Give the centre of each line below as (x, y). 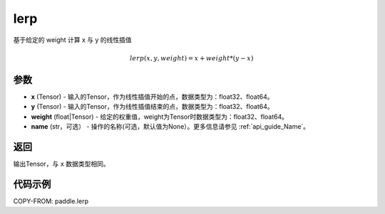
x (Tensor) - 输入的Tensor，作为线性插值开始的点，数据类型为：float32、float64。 (152, 97)
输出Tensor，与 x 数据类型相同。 (61, 164)
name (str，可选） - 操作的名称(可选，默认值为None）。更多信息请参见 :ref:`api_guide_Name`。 (170, 127)
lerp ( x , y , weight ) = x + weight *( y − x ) (191, 58)
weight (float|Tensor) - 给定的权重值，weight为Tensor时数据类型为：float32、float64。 (160, 117)
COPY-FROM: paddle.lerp (51, 201)
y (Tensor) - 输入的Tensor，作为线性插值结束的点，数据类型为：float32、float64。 (152, 107)
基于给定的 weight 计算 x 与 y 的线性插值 (72, 40)
